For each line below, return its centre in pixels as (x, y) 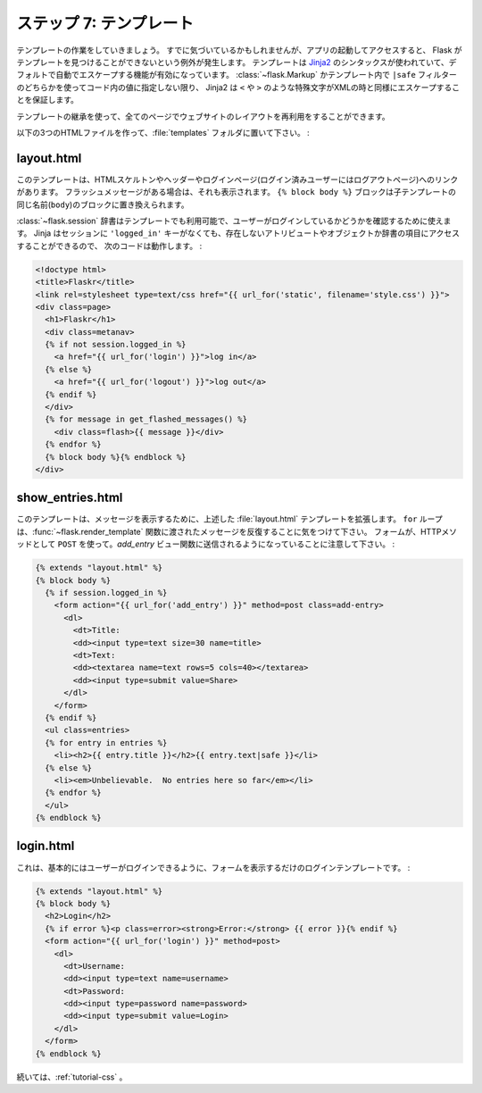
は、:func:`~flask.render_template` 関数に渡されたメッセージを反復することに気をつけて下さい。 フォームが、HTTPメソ (237, 531)
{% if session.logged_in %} (106, 593)
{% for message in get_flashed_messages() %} (146, 419)
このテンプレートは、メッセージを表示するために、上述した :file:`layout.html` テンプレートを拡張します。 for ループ (229, 519)
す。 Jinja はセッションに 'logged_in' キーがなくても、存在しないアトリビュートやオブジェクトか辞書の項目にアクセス (238, 233)
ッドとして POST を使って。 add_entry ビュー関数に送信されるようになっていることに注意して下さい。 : (206, 544)
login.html (46, 846)
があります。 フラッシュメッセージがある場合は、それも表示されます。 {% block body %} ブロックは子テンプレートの (237, 192)
